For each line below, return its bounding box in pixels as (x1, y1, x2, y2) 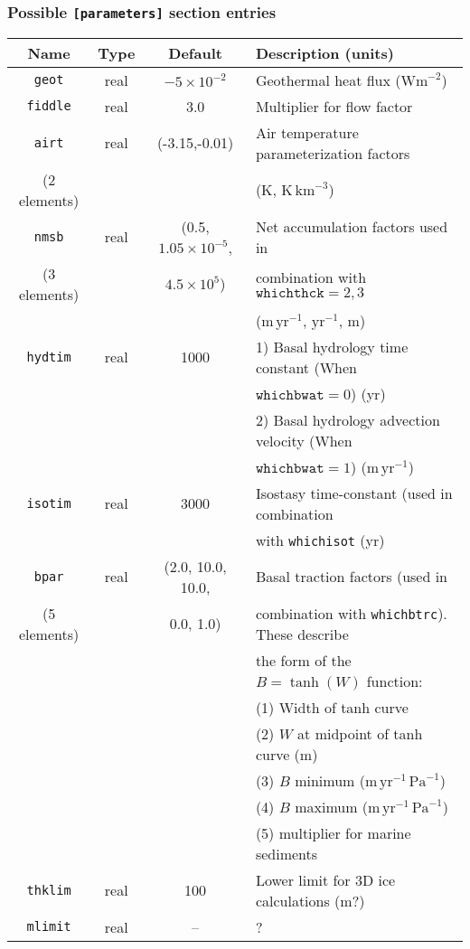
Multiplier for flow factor (255, 95, 413, 117)
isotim (26, 495, 71, 511)
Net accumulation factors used (255, 215, 448, 237)
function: (366, 670, 423, 691)
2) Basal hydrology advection (255, 409, 440, 430)
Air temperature (255, 121, 359, 143)
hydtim (26, 349, 71, 364)
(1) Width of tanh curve (255, 696, 409, 718)
